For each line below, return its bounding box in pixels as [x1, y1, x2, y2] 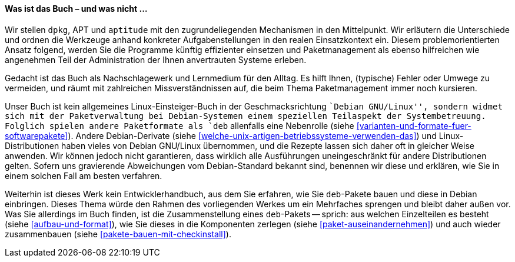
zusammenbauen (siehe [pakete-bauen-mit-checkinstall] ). [5, 228, 231, 239]
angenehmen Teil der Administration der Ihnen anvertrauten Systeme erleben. [5, 54, 307, 65]
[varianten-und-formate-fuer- [356, 120, 471, 131]
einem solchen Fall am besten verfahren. [5, 170, 162, 181]
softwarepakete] [5, 130, 68, 141]
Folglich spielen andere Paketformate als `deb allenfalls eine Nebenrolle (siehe [5, 120, 354, 131]
